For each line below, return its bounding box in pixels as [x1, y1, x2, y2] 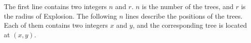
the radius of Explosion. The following [4, 11, 117, 21]
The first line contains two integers [4, 1, 107, 11]
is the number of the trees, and [142, 1, 234, 11]
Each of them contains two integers [4, 20, 108, 30]
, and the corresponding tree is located [133, 20, 247, 30]
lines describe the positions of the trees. [125, 11, 243, 21]
